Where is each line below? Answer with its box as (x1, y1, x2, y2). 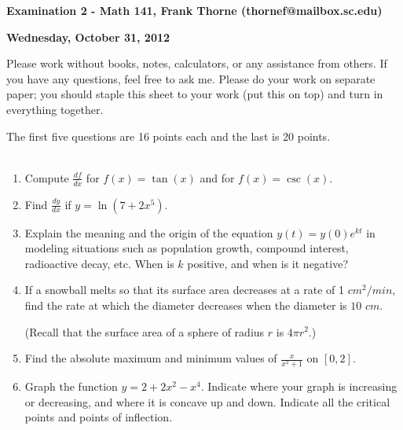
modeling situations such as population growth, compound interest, (24, 240, 349, 256)
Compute (24, 169, 69, 186)
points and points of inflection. (24, 409, 173, 425)
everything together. (6, 101, 104, 117)
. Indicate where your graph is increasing (200, 378, 398, 395)
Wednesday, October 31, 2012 (6, 28, 170, 45)
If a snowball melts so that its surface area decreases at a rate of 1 (24, 281, 345, 298)
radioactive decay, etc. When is (24, 255, 174, 271)
